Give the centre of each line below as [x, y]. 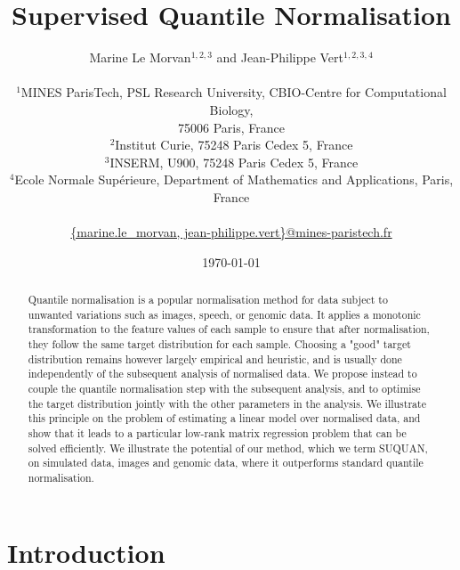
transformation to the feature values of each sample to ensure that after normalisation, [229, 329]
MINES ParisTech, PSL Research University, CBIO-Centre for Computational [234, 92]
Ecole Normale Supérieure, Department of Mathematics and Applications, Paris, [234, 179]
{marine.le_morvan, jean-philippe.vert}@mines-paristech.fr [231, 232]
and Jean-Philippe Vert [280, 57]
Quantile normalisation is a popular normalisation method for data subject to [208, 300]
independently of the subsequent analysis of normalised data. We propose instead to [222, 374]
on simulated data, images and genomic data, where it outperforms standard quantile [226, 463]
